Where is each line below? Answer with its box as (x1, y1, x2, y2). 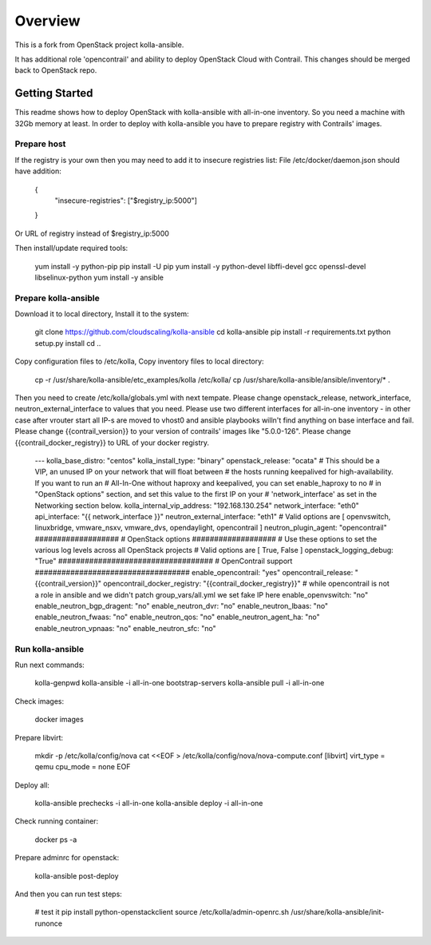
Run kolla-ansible (14, 643, 84, 654)
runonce (34, 919, 63, 928)
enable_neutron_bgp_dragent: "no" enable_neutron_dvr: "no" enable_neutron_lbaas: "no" (34, 602, 329, 611)
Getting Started (14, 86, 93, 100)
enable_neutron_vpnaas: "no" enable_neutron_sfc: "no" (34, 623, 217, 633)
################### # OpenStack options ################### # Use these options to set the (34, 534, 378, 543)
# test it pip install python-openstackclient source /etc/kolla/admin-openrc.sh (34, 907, 289, 917)
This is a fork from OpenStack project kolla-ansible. (14, 40, 184, 50)
